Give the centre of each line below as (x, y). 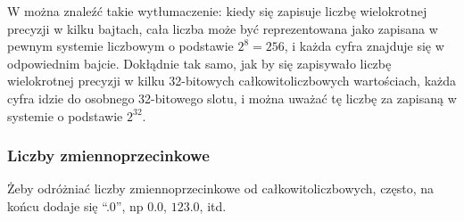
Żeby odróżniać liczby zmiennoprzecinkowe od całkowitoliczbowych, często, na (221, 188)
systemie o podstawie (65, 115)
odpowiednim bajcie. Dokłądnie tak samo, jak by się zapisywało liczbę (199, 63)
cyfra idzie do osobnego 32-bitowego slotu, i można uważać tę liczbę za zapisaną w (232, 98)
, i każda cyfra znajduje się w (364, 46)
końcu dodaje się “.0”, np (75, 205)
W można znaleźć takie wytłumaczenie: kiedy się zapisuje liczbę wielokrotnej (217, 11)
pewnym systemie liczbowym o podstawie (120, 46)
